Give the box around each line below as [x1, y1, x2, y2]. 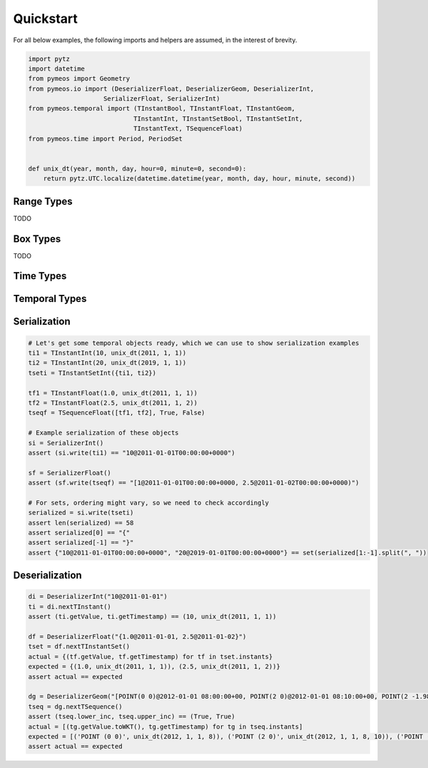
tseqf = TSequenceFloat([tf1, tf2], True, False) [28, 409, 205, 417]
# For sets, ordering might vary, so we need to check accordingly [28, 498, 270, 507]
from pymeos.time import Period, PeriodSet [28, 134, 183, 143]
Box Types [13, 233, 61, 245]
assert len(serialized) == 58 [28, 518, 134, 527]
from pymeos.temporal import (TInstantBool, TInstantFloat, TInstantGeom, [28, 104, 296, 113]
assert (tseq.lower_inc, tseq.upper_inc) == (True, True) [28, 712, 235, 721]
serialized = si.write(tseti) [28, 509, 134, 517]
